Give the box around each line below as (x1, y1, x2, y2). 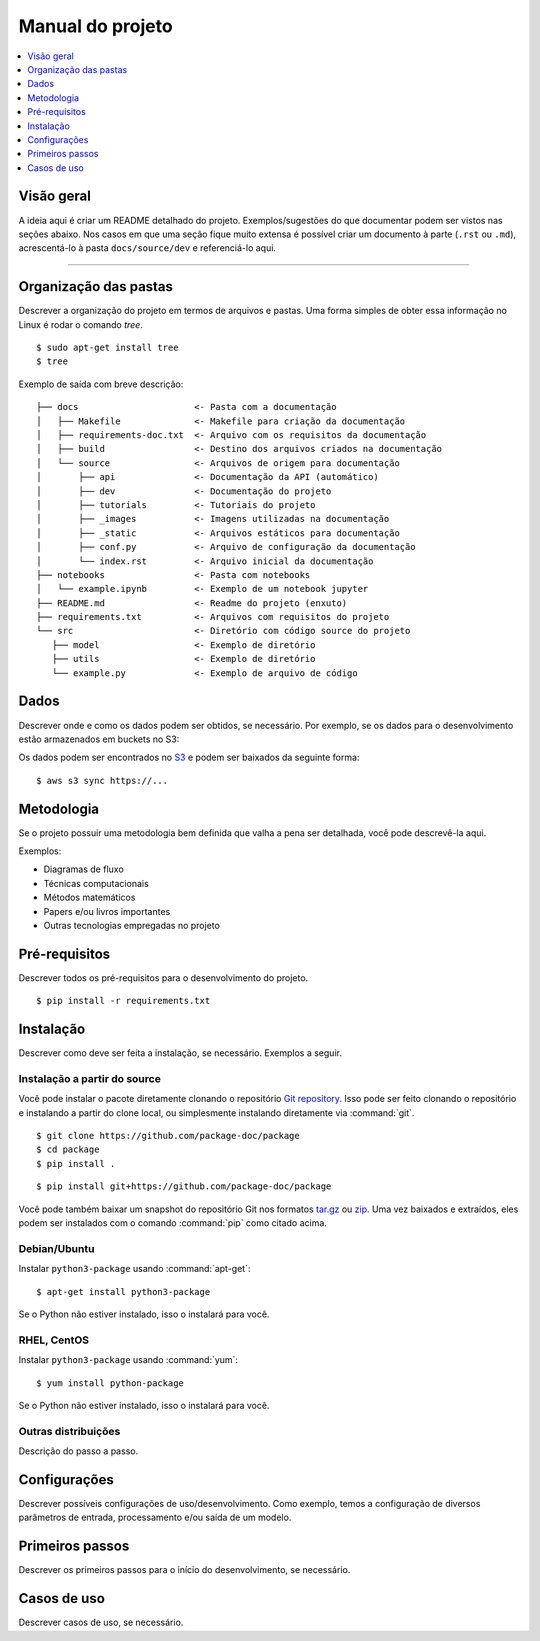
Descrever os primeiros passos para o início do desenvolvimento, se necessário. (18, 1564, 351, 1576)
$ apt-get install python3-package (36, 1286, 211, 1297)
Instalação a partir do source (18, 1071, 162, 1085)
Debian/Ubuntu (18, 1241, 95, 1255)
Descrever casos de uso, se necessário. (18, 1616, 184, 1629)
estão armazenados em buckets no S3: (18, 733, 180, 745)
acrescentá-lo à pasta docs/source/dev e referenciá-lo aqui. (18, 242, 277, 254)
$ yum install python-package (36, 1377, 185, 1389)
